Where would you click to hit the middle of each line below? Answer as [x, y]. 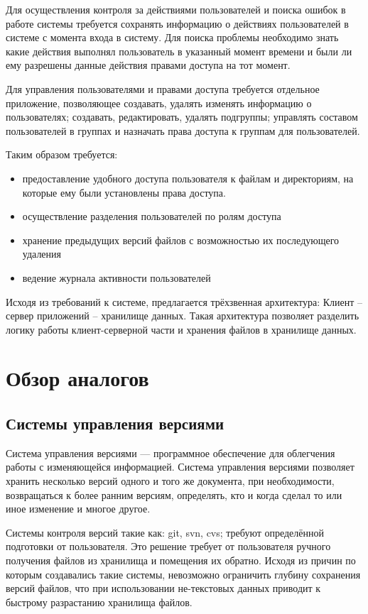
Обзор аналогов [77, 378]
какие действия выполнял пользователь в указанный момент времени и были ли [179, 51]
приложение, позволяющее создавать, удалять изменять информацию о [159, 103]
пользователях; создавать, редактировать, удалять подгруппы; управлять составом [182, 117]
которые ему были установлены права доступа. [124, 192]
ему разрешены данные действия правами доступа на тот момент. [148, 65]
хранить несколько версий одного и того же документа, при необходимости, [170, 481]
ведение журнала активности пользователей [117, 277]
